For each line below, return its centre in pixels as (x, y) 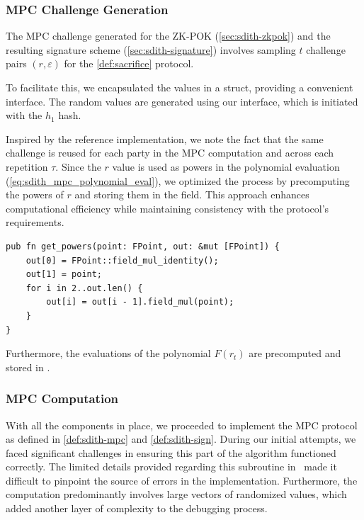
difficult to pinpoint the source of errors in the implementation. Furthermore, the (182, 480)
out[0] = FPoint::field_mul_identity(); (122, 260)
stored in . (28, 367)
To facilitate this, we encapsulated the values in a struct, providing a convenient (180, 87)
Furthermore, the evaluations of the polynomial (108, 353)
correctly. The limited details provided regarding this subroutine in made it (171, 467)
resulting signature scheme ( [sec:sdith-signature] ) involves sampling (151, 49)
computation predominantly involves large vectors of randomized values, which (176, 494)
